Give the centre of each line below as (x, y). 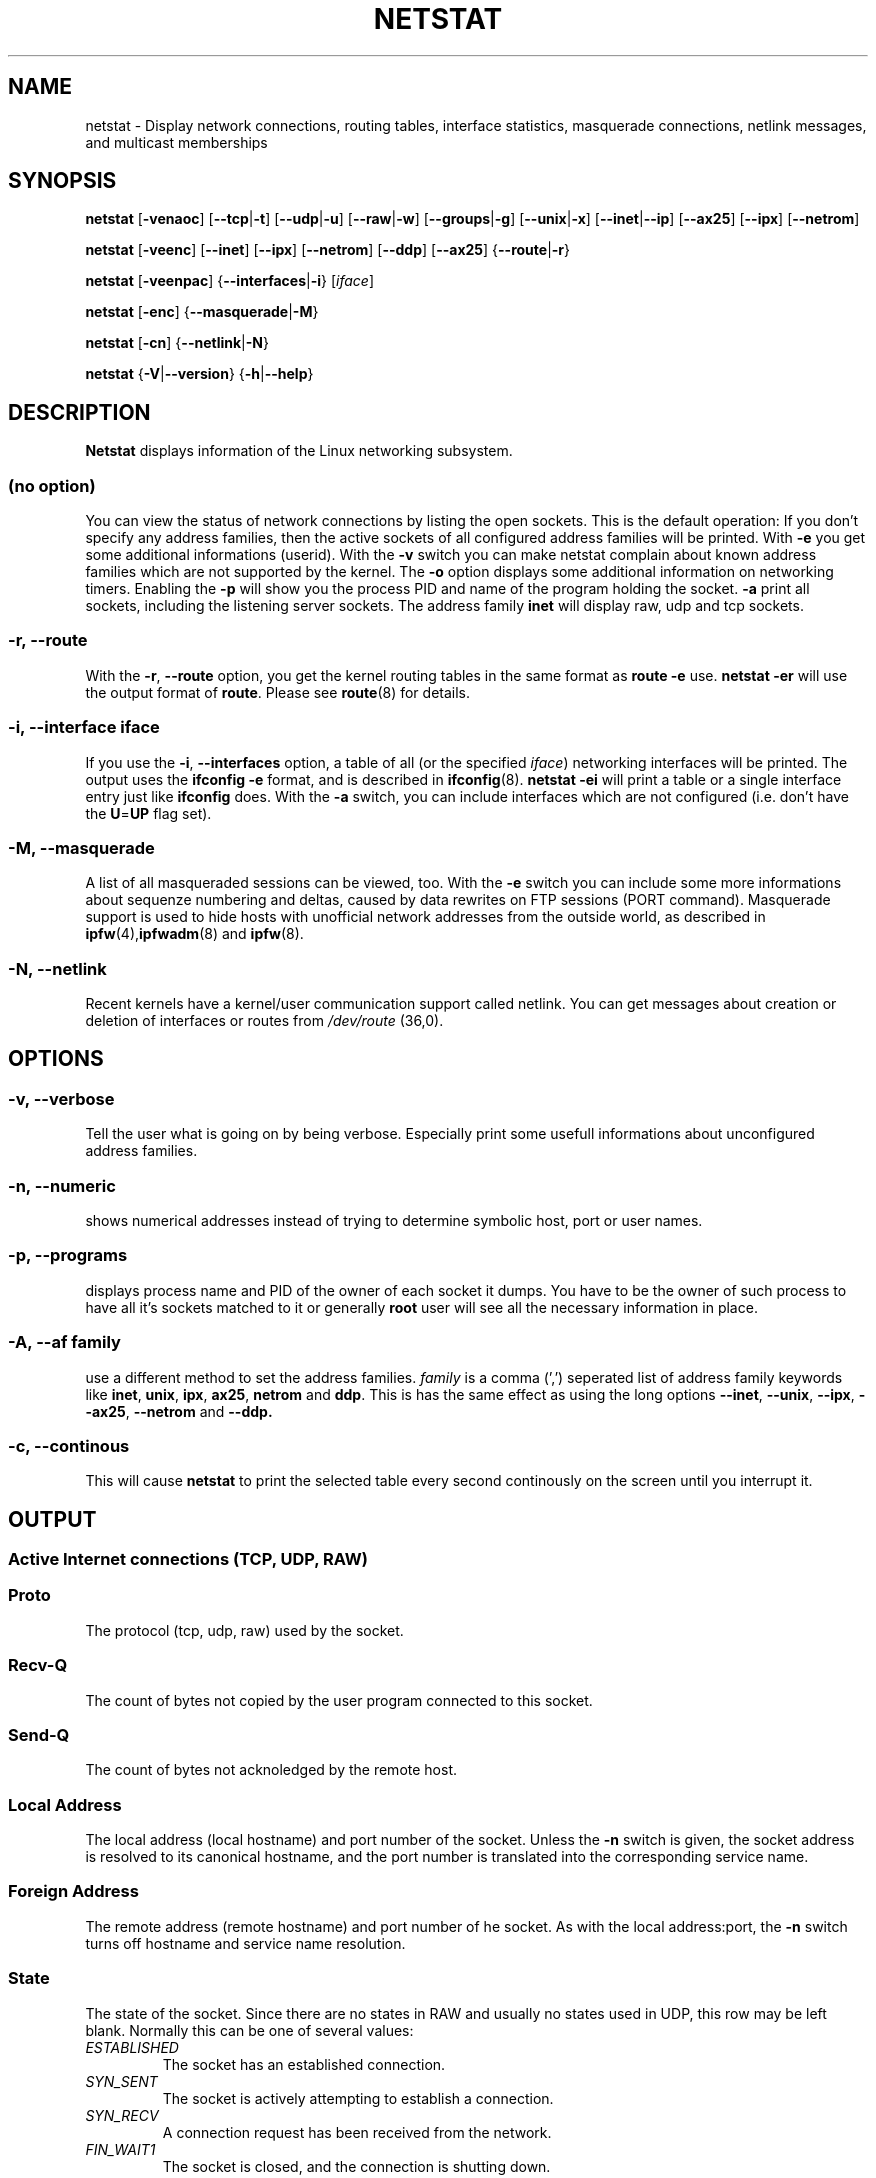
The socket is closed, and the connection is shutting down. (356, 2166)
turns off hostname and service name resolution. (245, 1943)
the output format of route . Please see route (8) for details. (278, 692)
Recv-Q (38, 1665)
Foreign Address (73, 1891)
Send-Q (39, 1734)
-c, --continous (69, 1445)
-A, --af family (64, 1342)
